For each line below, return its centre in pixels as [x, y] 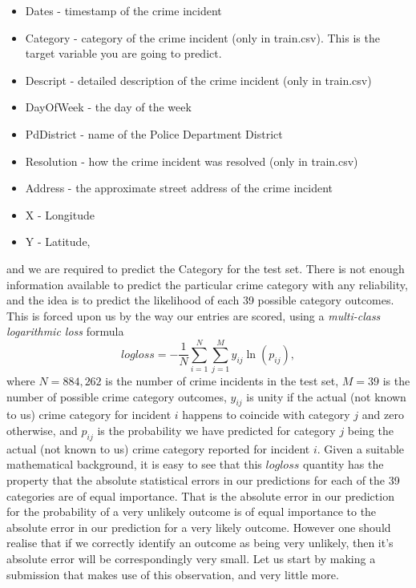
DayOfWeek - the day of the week [108, 107]
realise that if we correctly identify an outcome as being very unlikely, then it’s [200, 543]
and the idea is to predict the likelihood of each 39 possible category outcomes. [200, 300]
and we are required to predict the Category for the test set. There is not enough [206, 268]
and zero [383, 415]
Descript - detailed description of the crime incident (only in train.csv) [198, 80]
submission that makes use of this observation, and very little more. [173, 574]
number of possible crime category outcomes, [117, 396]
